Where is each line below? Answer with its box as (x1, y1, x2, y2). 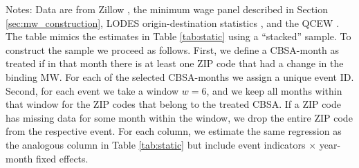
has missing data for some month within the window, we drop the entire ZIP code (6, 110, 353, 124)
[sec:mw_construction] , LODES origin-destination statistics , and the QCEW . (6, 15, 340, 30)
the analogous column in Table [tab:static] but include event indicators (6, 137, 306, 151)
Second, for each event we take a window (6, 83, 179, 97)
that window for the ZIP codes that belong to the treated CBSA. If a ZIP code (6, 97, 341, 111)
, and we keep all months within (206, 83, 342, 97)
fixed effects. (35, 151, 89, 165)
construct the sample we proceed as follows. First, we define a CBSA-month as (6, 42, 339, 57)
